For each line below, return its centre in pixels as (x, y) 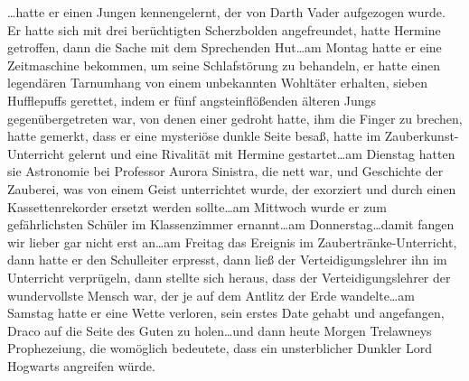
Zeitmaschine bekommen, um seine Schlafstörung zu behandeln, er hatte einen (224, 65)
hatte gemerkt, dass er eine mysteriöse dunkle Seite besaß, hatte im (194, 136)
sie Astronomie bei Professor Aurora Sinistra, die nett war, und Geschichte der (225, 171)
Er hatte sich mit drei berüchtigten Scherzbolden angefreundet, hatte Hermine (224, 29)
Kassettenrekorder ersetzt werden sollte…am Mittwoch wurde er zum (197, 206)
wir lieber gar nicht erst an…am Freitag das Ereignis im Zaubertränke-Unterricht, (232, 242)
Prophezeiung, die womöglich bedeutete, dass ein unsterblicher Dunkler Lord (220, 348)
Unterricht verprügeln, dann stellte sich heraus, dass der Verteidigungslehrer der (229, 277)
